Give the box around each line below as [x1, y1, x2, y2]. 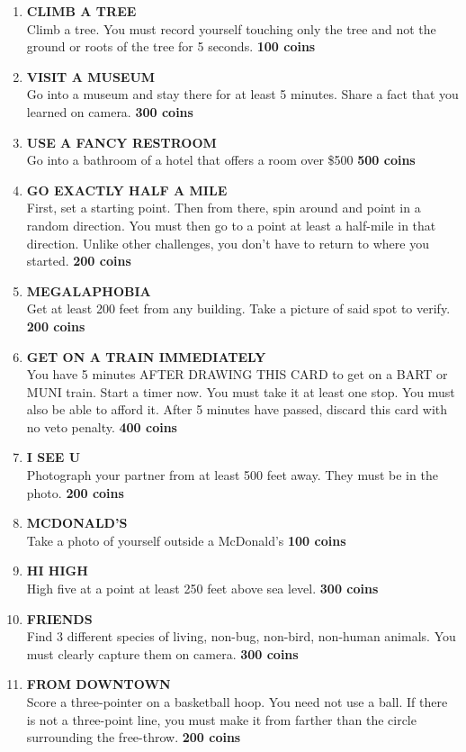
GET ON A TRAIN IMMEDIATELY [26, 347, 266, 366]
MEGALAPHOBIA [26, 281, 151, 300]
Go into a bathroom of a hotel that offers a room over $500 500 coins [26, 150, 416, 169]
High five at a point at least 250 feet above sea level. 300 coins [26, 579, 379, 598]
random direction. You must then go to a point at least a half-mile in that [26, 215, 436, 234]
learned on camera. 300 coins [26, 102, 193, 121]
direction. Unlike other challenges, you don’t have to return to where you [26, 233, 429, 252]
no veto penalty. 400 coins [26, 417, 177, 436]
